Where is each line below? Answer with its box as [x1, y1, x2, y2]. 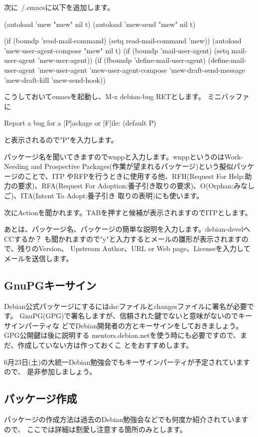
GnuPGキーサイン [4, 277, 97, 292]
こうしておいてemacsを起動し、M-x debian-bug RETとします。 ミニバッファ [4, 91, 250, 102]
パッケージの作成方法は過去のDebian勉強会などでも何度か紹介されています [4, 414, 249, 425]
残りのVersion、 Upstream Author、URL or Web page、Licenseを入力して [17, 243, 251, 254]
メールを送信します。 [4, 253, 73, 263]
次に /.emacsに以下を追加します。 [4, 2, 115, 12]
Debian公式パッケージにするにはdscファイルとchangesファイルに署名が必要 [4, 300, 247, 311]
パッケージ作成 [4, 391, 77, 406]
